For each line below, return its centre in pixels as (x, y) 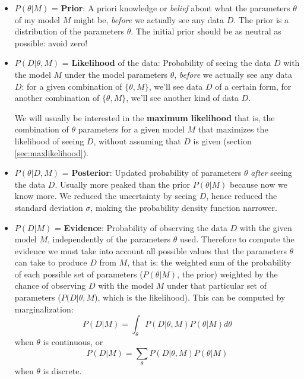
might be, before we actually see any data (149, 19)
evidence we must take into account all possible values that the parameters (151, 250)
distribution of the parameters (69, 31)
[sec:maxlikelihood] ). (51, 152)
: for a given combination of (72, 86)
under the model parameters (116, 74)
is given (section (222, 140)
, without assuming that (137, 140)
